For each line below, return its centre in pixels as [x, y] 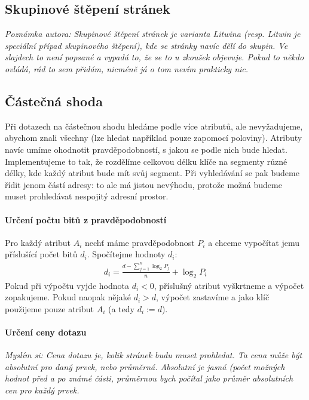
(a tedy [121, 308]
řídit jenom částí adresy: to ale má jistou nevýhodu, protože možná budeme [143, 184]
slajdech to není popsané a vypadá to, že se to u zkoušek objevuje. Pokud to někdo [154, 57]
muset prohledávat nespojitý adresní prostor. [87, 196]
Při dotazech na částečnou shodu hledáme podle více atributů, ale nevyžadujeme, [154, 126]
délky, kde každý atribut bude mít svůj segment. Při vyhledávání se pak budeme [152, 173]
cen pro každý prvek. [42, 390]
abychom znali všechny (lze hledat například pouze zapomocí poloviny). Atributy [154, 138]
